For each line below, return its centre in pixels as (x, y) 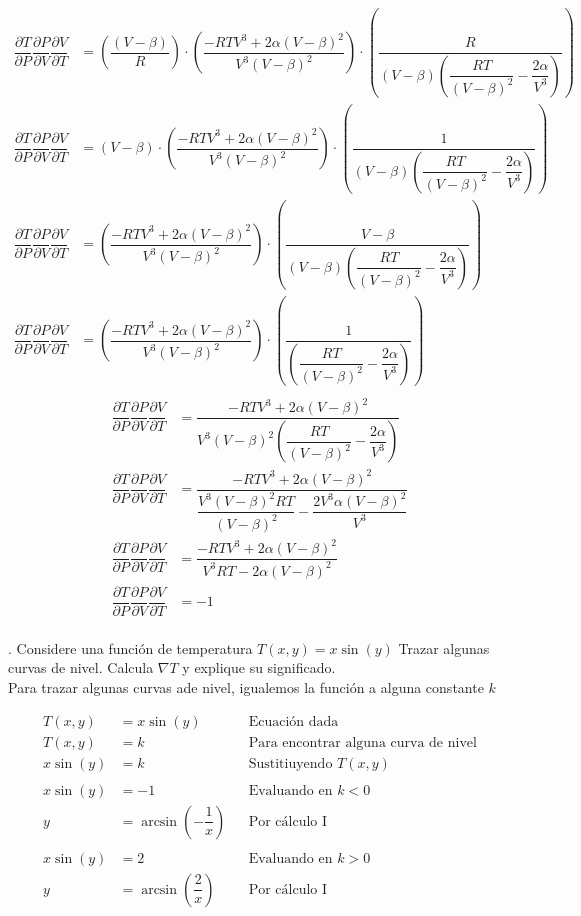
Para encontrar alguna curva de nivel (362, 742)
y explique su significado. (259, 667)
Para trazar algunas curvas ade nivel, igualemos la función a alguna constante (246, 686)
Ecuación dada (293, 721)
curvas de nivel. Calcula (81, 667)
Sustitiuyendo (290, 763)
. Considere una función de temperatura (130, 647)
